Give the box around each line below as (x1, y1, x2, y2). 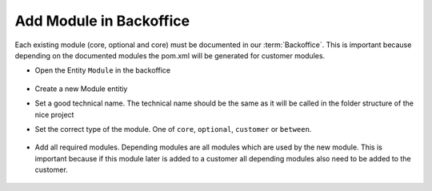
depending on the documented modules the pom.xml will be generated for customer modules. (14, 50, 326, 60)
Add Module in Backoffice (14, 12, 190, 30)
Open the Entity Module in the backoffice (34, 66, 171, 75)
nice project (34, 109, 74, 119)
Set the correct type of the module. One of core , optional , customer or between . (34, 124, 312, 133)
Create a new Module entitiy (34, 84, 128, 94)
